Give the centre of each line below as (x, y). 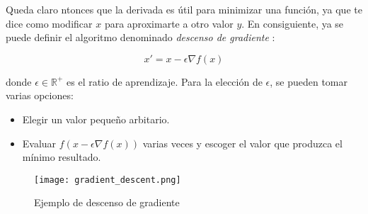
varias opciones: (40, 95)
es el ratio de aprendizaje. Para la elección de (165, 81)
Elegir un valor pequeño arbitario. (96, 119)
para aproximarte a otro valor (169, 23)
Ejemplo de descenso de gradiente (107, 202)
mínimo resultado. (62, 157)
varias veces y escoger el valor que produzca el (242, 143)
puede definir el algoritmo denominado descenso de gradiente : (140, 37)
